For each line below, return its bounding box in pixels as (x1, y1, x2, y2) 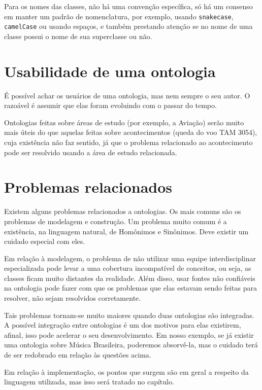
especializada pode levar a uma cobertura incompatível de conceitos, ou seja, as (4, 263, 251, 273)
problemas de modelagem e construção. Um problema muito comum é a (4, 216, 227, 226)
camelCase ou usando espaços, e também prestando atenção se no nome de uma (4, 21, 253, 31)
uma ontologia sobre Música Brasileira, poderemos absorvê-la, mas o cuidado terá (4, 339, 258, 350)
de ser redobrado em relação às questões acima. (4, 349, 151, 360)
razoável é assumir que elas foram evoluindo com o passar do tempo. (4, 100, 217, 111)
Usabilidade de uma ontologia (4, 60, 216, 81)
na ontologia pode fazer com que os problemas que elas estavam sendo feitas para (4, 282, 257, 293)
